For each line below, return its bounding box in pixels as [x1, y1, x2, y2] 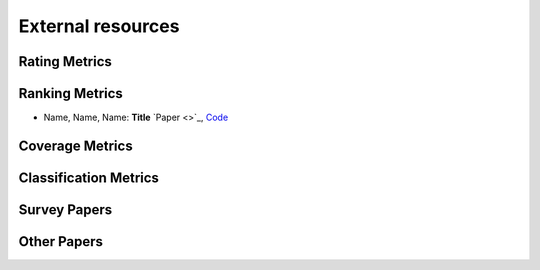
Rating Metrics [18, 53, 112, 70]
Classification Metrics [18, 169, 160, 186]
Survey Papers [18, 201, 113, 218]
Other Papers [18, 233, 104, 250]
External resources [18, 15, 180, 37]
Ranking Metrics [18, 85, 124, 102]
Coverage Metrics [18, 137, 134, 154]
